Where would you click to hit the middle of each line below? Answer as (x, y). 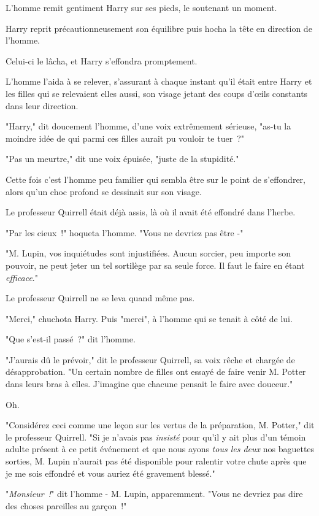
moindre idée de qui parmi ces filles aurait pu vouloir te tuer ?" (125, 138)
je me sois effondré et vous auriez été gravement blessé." (110, 473)
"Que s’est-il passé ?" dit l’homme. (71, 339)
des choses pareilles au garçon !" (66, 505)
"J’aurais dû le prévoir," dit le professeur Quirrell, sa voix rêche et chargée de (150, 359)
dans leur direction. (42, 105)
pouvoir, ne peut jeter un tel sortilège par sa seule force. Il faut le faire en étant (155, 265)
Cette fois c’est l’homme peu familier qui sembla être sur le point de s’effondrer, (156, 179)
